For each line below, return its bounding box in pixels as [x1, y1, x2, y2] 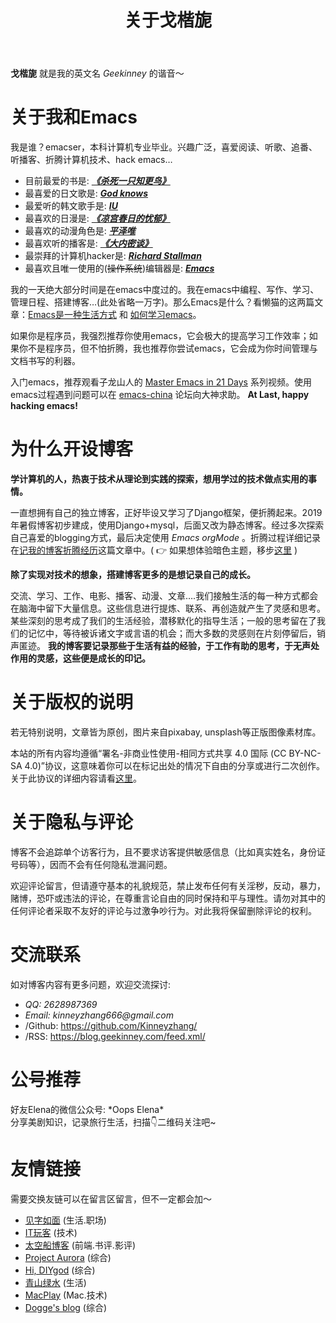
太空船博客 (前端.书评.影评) [24, 1239, 137, 1251]
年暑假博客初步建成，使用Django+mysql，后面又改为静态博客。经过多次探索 [10, 519, 325, 531]
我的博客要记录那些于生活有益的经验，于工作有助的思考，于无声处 [47, 640, 320, 652]
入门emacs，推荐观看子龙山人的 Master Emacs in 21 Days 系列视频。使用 [10, 376, 312, 388]
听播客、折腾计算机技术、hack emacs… [10, 154, 173, 166]
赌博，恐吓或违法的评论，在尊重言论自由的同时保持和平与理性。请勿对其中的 [10, 892, 326, 904]
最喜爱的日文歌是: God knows [24, 187, 148, 200]
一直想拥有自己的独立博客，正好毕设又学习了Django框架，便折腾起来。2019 [10, 507, 323, 519]
